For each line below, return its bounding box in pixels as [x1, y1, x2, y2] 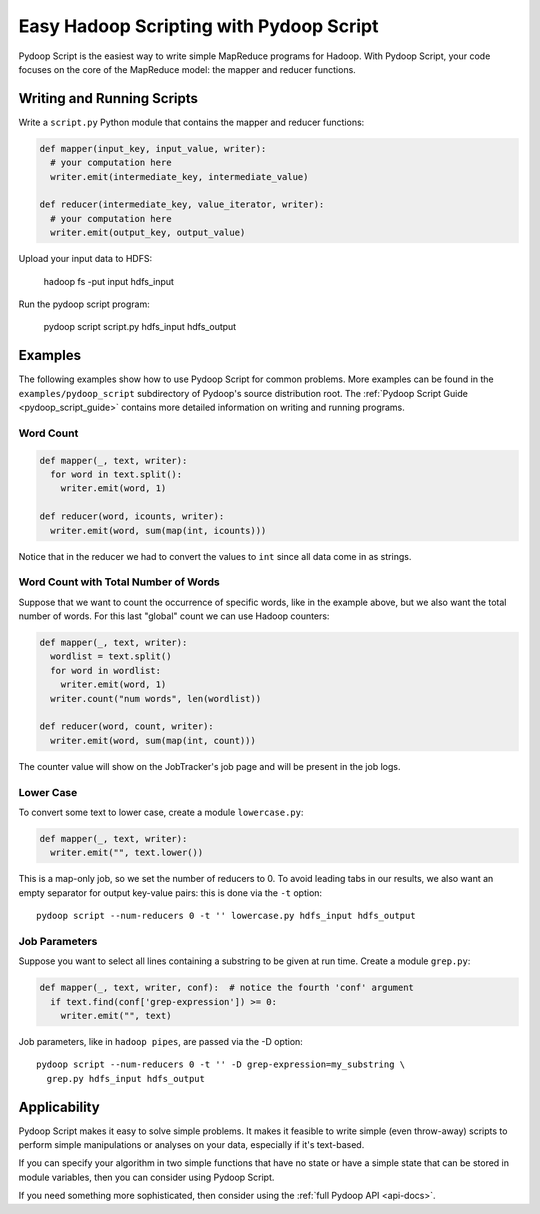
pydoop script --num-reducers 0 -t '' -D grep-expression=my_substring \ [36, 1059, 406, 1070]
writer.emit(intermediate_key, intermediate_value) [50, 171, 309, 182]
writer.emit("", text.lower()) [50, 847, 204, 859]
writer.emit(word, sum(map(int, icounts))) [50, 525, 267, 536]
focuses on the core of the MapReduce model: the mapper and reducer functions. [18, 63, 357, 75]
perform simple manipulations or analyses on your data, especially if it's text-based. [18, 1138, 365, 1150]
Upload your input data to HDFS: [18, 253, 153, 265]
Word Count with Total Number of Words [18, 575, 220, 589]
